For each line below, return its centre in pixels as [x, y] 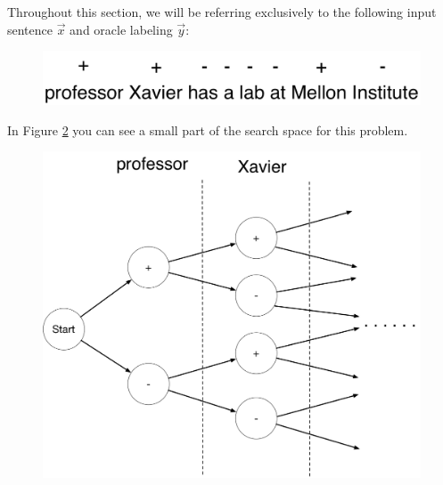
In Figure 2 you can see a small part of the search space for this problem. [208, 129]
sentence [30, 29]
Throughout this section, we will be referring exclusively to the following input [222, 12]
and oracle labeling [121, 29]
